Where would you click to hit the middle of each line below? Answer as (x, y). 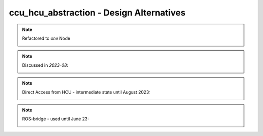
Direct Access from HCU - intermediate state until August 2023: (86, 92)
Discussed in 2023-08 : (45, 65)
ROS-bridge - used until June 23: (56, 119)
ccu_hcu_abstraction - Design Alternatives (97, 13)
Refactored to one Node (46, 38)
